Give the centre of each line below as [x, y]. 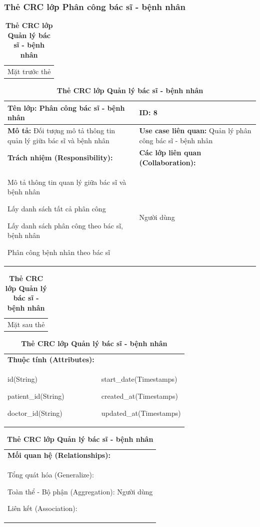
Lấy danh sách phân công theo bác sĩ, [65, 225]
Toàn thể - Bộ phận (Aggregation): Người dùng [80, 491]
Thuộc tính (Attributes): [51, 359]
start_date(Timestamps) [139, 379]
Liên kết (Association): [42, 508]
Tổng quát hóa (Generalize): [51, 475]
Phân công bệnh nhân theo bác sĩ [59, 252]
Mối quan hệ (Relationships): [59, 455]
